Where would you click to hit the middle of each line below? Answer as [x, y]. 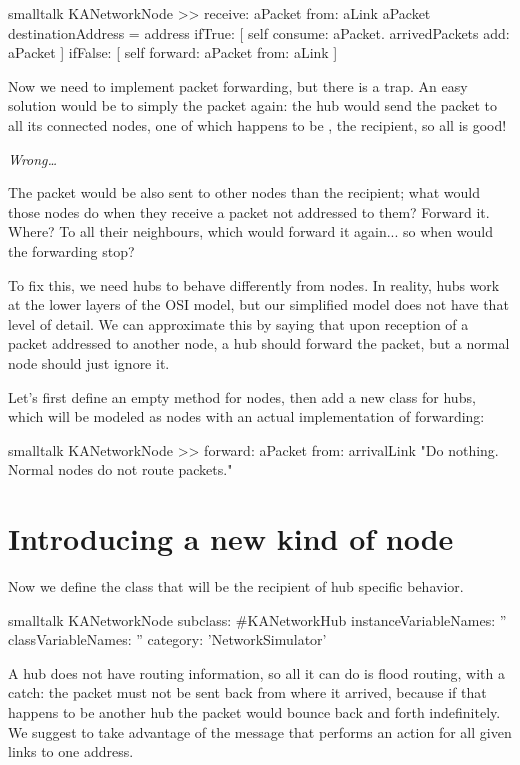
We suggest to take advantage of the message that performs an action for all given [260, 731]
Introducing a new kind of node [231, 538]
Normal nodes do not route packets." [120, 469]
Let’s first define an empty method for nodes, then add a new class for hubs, [242, 396]
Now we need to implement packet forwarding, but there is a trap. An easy [238, 85]
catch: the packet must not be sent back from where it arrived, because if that [247, 692]
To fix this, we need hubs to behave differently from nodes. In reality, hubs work [254, 284]
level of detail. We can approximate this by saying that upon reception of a [238, 323]
